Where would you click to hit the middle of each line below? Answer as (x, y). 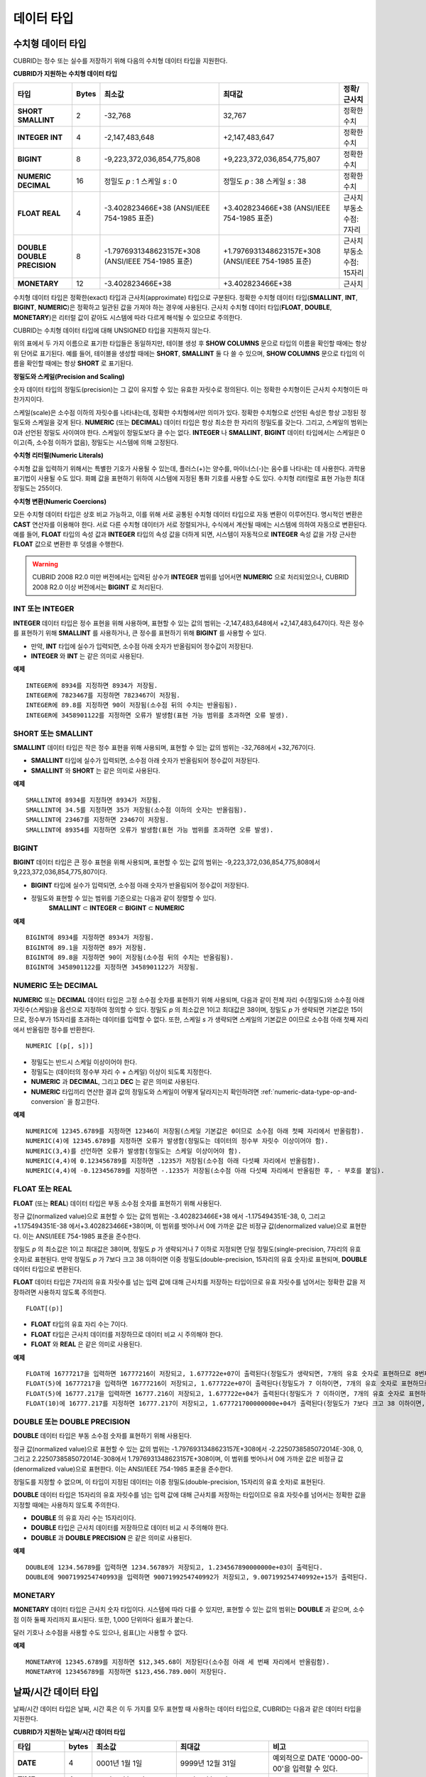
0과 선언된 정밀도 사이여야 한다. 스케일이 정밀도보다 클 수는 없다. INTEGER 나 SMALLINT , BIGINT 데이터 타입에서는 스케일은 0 (189, 432)
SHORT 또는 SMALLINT (53, 734)
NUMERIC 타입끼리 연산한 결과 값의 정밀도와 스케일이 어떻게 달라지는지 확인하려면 (145, 1092)
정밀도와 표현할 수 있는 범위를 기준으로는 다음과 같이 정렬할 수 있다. (124, 898)
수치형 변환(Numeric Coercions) (60, 501)
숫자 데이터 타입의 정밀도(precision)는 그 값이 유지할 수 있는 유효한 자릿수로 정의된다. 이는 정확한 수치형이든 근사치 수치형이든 (187, 389)
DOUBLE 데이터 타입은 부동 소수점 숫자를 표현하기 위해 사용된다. (102, 1436)
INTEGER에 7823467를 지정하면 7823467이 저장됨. (103, 696)
